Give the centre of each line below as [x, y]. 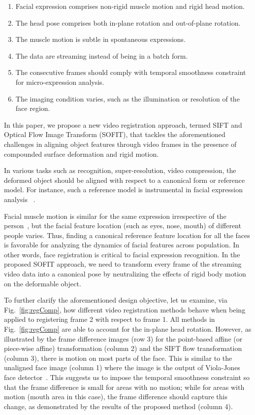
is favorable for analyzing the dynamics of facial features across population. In [122, 245]
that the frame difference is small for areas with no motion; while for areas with [124, 387]
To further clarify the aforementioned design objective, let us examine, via [116, 300]
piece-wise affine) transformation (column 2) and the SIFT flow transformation [123, 348]
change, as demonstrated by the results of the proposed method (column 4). [118, 406]
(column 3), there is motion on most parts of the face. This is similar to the [118, 358]
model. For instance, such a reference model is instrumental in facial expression [123, 190]
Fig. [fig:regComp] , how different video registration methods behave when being [125, 309]
